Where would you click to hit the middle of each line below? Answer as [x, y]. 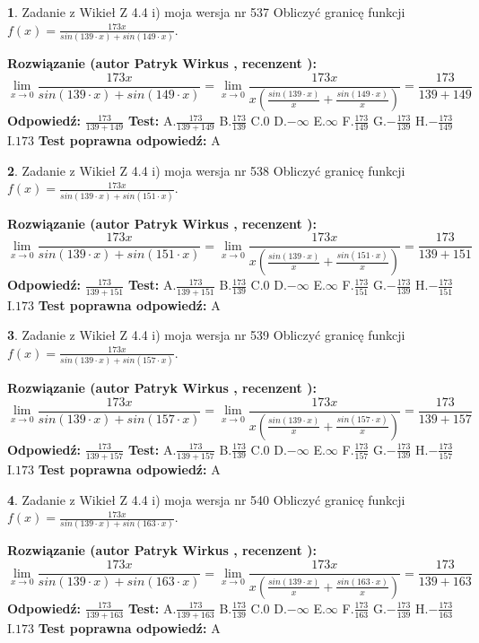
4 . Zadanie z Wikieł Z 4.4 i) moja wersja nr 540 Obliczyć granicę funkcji [206, 499]
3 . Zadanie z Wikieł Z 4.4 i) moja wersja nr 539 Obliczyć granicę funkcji [206, 335]
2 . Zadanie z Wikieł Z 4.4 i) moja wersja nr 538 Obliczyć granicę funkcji [206, 170]
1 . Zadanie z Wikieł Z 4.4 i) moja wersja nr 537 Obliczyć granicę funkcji [206, 12]
